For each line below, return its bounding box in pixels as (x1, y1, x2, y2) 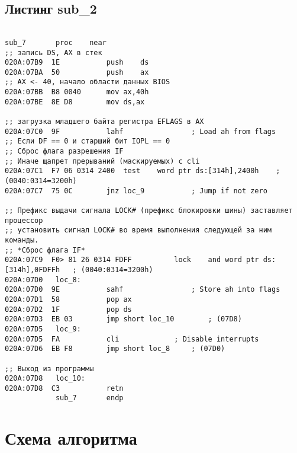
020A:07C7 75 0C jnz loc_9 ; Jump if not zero (5, 186, 267, 195)
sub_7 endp (55, 394, 124, 403)
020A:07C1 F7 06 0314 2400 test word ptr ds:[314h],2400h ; (5, 167, 280, 176)
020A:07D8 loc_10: (5, 374, 86, 383)
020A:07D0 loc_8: (5, 275, 81, 284)
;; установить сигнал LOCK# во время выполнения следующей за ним (5, 226, 272, 235)
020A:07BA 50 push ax (5, 68, 149, 76)
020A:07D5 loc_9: (5, 324, 81, 333)
